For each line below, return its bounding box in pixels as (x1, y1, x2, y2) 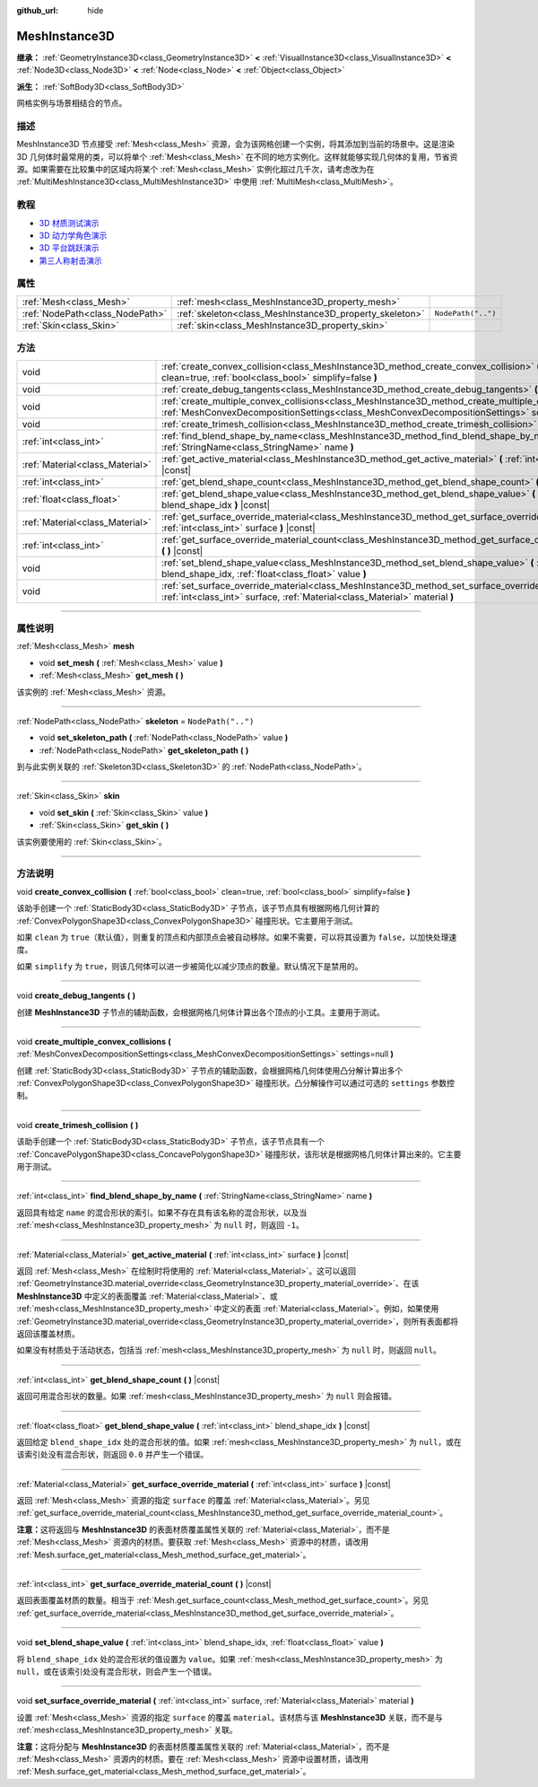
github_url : (16, 5, 58, 15)
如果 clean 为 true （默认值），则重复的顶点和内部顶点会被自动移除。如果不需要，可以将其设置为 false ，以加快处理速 (16, 932, 457, 942)
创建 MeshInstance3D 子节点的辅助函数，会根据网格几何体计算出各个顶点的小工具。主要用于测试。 (16, 1006, 386, 1018)
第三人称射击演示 (39, 255, 102, 266)
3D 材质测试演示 (39, 217, 100, 228)
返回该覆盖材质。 (16, 1328, 80, 1339)
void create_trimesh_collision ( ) (16, 1119, 139, 1130)
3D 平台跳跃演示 (39, 242, 100, 253)
